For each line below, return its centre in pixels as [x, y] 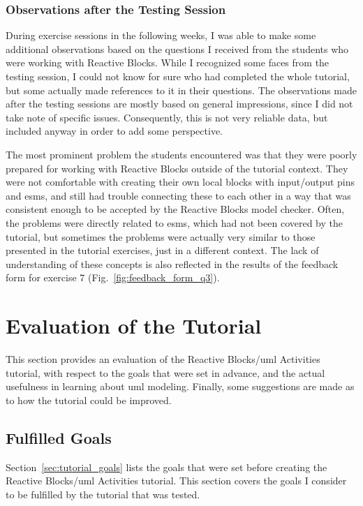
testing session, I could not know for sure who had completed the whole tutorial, [178, 76]
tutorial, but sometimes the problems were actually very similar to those [161, 236]
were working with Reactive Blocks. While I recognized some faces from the [168, 62]
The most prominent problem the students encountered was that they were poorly [181, 154]
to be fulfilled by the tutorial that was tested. [103, 494]
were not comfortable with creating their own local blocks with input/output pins [180, 182]
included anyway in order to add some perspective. [114, 131]
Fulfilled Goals [59, 437]
